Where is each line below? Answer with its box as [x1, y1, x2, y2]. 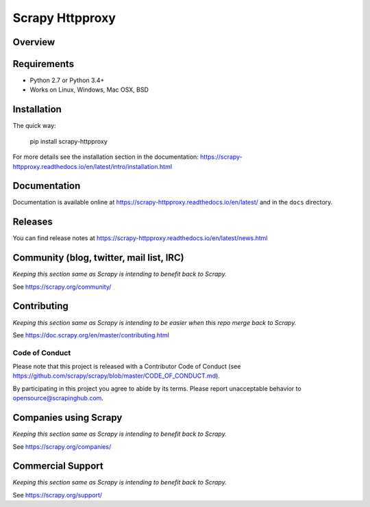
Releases [12, 216, 53, 228]
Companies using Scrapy [12, 412, 123, 424]
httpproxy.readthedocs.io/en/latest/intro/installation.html [12, 162, 173, 170]
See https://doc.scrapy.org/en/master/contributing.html [12, 330, 169, 339]
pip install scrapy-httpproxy [29, 137, 108, 145]
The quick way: [12, 122, 56, 130]
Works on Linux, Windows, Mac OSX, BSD [29, 86, 149, 94]
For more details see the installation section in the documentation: [12, 153, 199, 161]
